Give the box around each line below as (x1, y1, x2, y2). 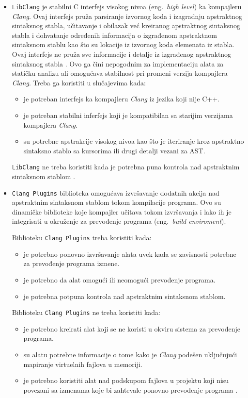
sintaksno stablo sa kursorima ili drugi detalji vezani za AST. (23, 145, 205, 155)
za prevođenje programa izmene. (23, 258, 120, 268)
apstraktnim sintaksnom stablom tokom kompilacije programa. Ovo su (12, 197, 221, 207)
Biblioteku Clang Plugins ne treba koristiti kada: (12, 307, 160, 317)
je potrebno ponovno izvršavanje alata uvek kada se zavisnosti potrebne (23, 249, 236, 259)
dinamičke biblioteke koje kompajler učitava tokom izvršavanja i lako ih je (12, 206, 232, 216)
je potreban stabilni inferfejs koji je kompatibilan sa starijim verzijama (23, 110, 233, 120)
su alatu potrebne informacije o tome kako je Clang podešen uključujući (23, 349, 237, 359)
